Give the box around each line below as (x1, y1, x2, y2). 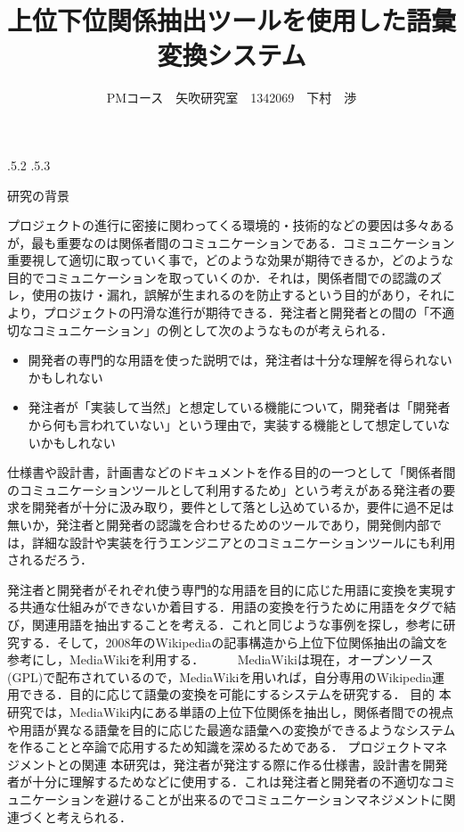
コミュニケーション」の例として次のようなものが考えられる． (31, 320, 394, 339)
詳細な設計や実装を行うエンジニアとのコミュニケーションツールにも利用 (31, 532, 456, 551)
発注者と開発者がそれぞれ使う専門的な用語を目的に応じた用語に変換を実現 (7, 580, 444, 598)
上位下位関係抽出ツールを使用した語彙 (7, 2, 457, 38)
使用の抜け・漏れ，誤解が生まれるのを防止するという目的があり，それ (31, 285, 444, 304)
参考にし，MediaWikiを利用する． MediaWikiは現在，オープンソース (7, 650, 434, 669)
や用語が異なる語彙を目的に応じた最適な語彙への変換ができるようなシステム (7, 720, 456, 738)
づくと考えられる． (19, 807, 132, 826)
